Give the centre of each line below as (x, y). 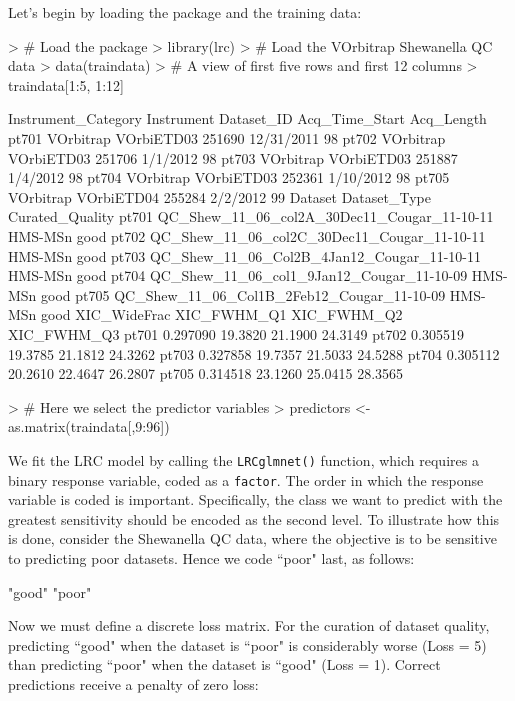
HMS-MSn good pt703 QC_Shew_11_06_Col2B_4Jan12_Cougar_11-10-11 (244, 255)
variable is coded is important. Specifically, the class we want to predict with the (255, 499)
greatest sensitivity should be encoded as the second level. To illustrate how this (254, 518)
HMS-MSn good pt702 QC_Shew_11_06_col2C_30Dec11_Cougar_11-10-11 (247, 235)
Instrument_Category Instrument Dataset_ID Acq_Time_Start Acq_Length (247, 118)
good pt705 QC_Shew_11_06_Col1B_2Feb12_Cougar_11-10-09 (243, 294)
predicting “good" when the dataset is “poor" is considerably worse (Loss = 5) (247, 644)
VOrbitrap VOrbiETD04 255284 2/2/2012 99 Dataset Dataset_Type (219, 196)
